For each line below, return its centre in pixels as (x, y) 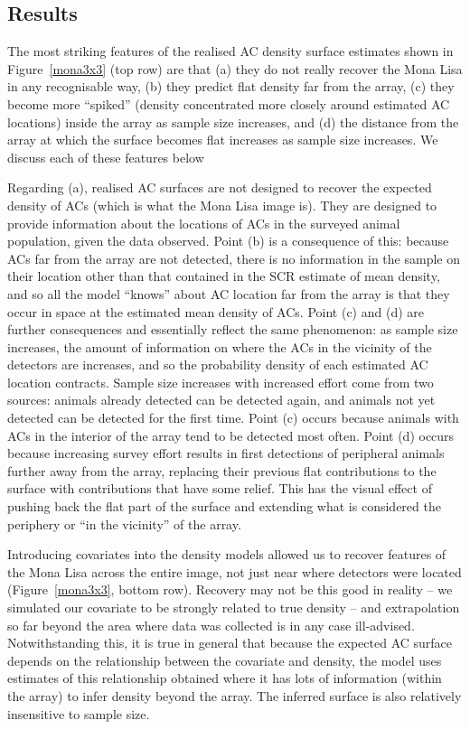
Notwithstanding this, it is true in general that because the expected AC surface (230, 643)
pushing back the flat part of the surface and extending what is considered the (224, 506)
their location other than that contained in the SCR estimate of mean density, (224, 276)
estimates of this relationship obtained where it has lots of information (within (225, 678)
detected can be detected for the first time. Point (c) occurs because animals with (233, 418)
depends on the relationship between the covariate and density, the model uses (225, 660)
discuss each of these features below (106, 157)
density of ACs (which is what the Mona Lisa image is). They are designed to (222, 205)
